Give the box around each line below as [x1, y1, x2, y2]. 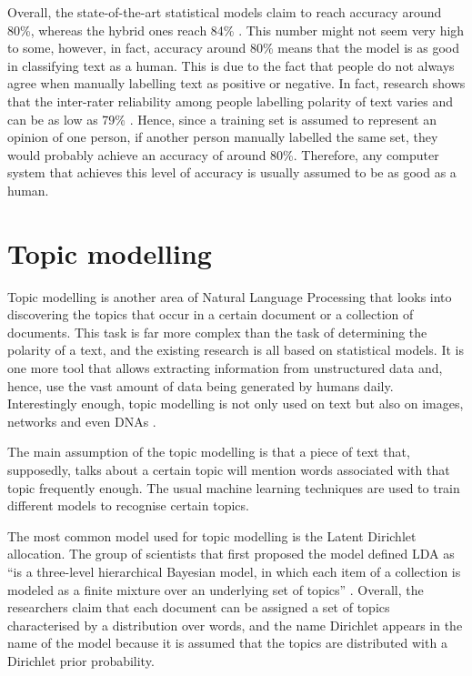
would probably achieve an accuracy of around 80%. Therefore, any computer [7, 145, 439, 164]
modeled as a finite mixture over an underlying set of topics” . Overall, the [7, 580, 424, 599]
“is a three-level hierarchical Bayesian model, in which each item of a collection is [7, 561, 461, 580]
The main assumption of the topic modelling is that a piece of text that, [7, 442, 410, 461]
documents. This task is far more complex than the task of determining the [7, 322, 427, 341]
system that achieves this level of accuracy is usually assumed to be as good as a [7, 163, 457, 182]
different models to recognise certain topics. [7, 496, 249, 515]
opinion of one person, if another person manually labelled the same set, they [7, 127, 438, 146]
